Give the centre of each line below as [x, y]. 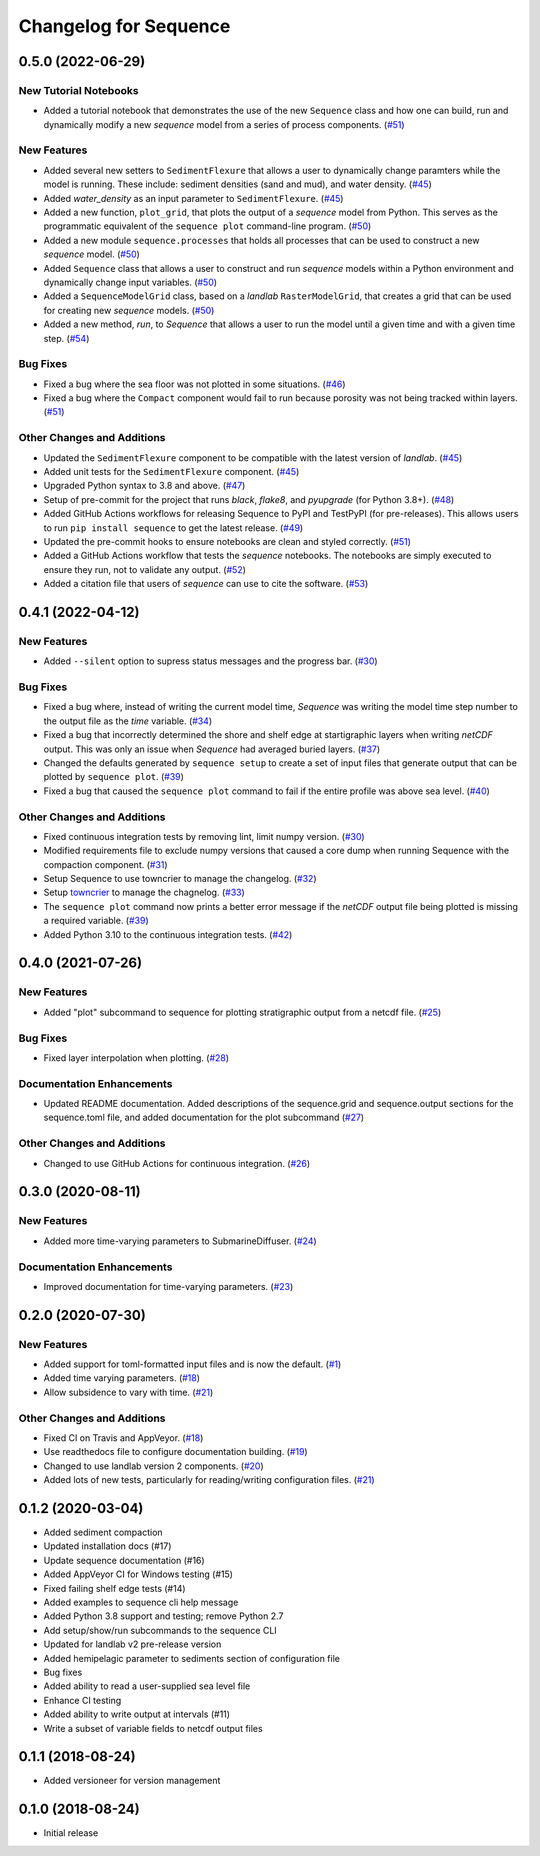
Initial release [71, 1833]
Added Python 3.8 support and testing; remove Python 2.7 [163, 1616]
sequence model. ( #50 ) [91, 254]
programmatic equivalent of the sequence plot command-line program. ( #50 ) [207, 226]
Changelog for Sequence [124, 26]
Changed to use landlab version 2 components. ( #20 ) [153, 1466]
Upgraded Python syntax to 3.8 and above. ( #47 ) [144, 486]
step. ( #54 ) [66, 338]
